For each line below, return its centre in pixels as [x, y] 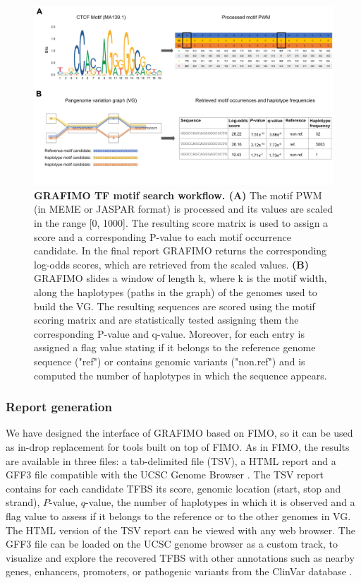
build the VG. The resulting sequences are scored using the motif [175, 306]
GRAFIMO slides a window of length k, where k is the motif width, [180, 278]
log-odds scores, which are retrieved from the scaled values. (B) [172, 264]
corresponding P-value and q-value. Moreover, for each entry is [170, 333]
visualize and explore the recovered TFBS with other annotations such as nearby [180, 557]
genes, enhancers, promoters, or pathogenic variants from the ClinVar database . [179, 571]
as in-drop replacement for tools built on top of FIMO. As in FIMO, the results [178, 446]
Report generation [59, 407]
